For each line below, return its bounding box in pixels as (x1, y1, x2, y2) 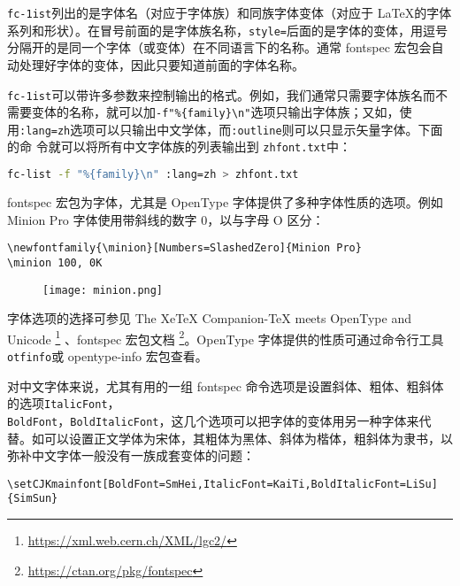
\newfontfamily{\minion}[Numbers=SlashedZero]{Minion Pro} (7, 242, 362, 255)
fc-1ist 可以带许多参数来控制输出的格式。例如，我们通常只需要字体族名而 (7, 85, 436, 104)
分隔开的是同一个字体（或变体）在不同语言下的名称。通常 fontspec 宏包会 (7, 38, 432, 57)
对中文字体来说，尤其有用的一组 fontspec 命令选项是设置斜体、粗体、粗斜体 (7, 376, 444, 395)
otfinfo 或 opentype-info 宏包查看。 (7, 347, 208, 365)
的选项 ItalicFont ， (7, 394, 120, 413)
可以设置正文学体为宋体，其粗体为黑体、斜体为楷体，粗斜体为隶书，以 (43, 428, 453, 447)
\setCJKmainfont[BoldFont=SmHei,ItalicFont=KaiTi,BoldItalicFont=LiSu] (7, 477, 438, 490)
